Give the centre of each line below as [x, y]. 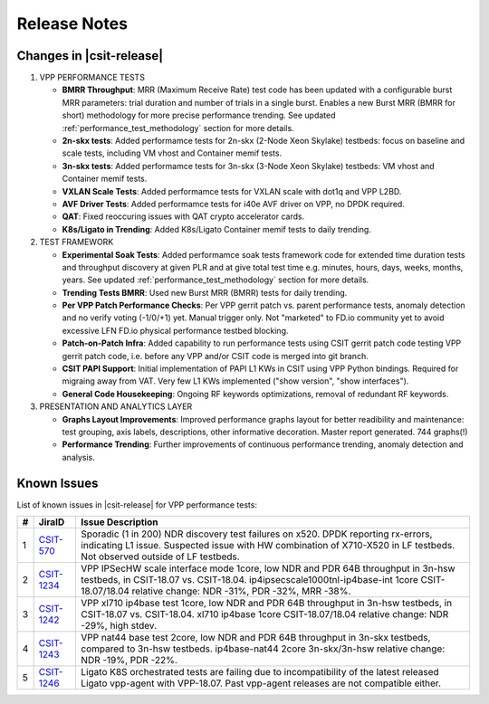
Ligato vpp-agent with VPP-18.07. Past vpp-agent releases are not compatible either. [261, 683]
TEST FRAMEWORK [77, 242]
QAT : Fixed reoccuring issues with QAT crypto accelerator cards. [183, 216]
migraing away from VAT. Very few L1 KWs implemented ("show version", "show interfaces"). [235, 381]
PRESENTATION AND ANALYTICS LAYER [116, 406]
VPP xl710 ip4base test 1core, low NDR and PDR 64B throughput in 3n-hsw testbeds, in [267, 604]
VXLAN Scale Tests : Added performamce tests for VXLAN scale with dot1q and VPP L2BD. [232, 191]
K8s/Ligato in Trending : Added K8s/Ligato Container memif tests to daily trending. [216, 229]
